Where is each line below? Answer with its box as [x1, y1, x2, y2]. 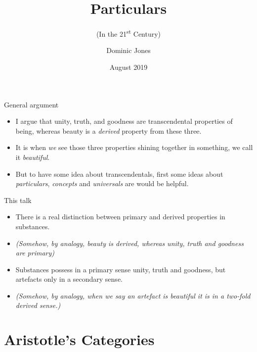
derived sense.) [15, 300, 61, 310]
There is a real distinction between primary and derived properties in [15, 211, 225, 222]
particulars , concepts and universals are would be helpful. [15, 178, 189, 189]
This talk [4, 195, 32, 205]
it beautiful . [15, 151, 50, 162]
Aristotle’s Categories [4, 329, 155, 350]
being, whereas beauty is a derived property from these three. [15, 125, 202, 136]
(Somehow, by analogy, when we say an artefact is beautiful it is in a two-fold [15, 290, 251, 301]
